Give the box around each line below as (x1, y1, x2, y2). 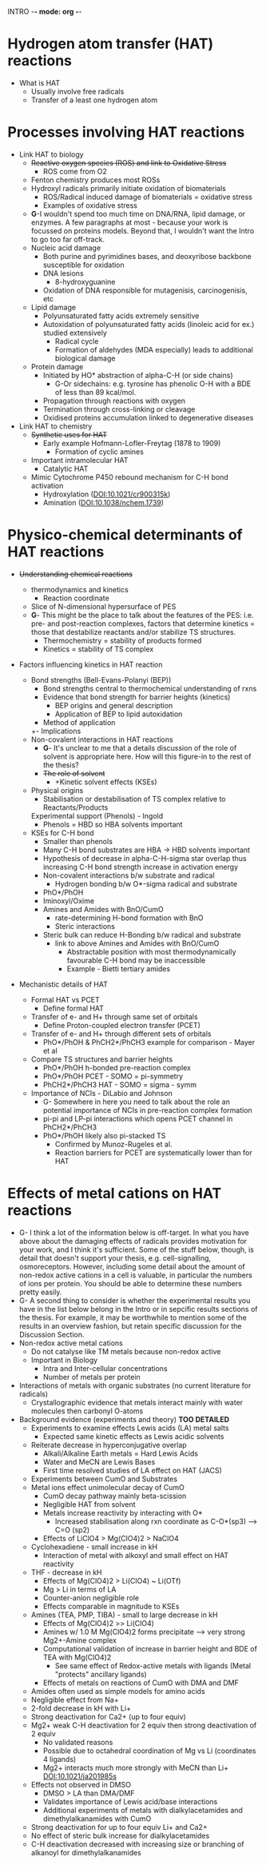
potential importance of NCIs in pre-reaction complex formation (42, 1105, 252, 1114)
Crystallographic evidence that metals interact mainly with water (30, 1397, 244, 1407)
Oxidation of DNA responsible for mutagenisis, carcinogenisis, (42, 285, 248, 295)
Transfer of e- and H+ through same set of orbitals (30, 1011, 198, 1022)
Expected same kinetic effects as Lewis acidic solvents (42, 1431, 224, 1441)
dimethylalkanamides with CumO (42, 1814, 152, 1823)
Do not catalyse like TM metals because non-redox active (30, 1346, 221, 1356)
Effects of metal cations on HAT (7, 1185, 222, 1202)
